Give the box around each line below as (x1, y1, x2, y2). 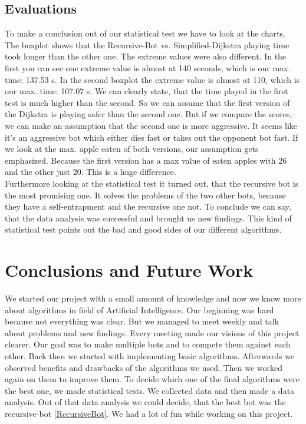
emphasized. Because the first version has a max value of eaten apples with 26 (5, 154, 287, 166)
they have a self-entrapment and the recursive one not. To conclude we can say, (5, 200, 291, 213)
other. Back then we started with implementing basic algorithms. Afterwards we (5, 349, 295, 362)
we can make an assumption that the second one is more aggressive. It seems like (5, 119, 298, 131)
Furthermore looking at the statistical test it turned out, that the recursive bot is (5, 177, 299, 189)
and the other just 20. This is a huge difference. (5, 165, 176, 178)
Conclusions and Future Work (5, 258, 254, 282)
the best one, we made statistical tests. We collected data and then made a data (5, 384, 295, 396)
